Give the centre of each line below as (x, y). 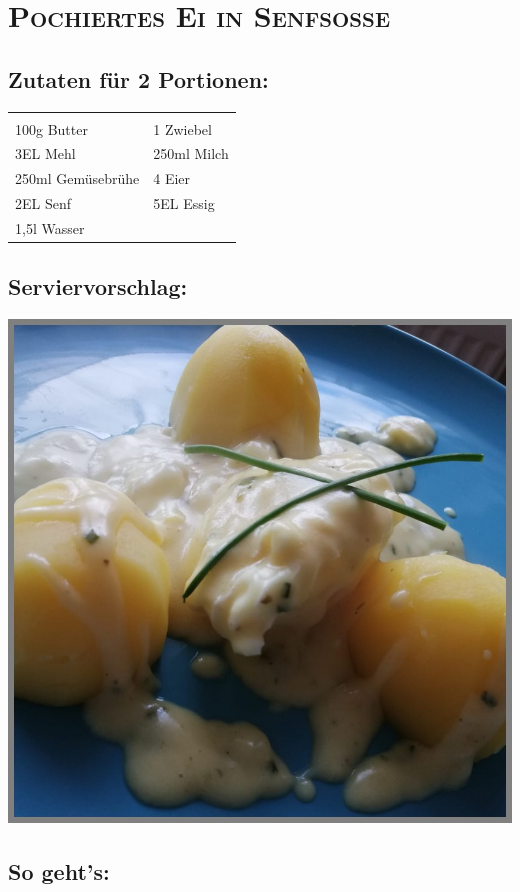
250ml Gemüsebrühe (77, 178)
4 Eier (172, 178)
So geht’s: (59, 871)
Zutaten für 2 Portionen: (138, 78)
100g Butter (51, 128)
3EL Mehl (45, 153)
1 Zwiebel (182, 128)
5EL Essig (184, 203)
